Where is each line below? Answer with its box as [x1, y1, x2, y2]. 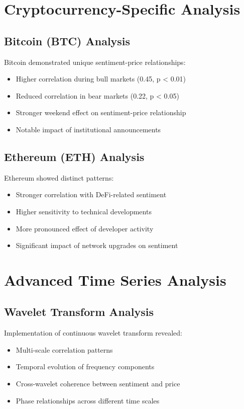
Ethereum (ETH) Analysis [4, 148, 145, 164]
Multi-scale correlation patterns [16, 344, 113, 355]
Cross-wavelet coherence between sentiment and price [16, 378, 180, 389]
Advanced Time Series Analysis [4, 269, 226, 290]
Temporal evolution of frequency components [16, 361, 155, 372]
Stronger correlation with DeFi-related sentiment [16, 189, 167, 200]
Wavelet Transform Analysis [4, 304, 154, 319]
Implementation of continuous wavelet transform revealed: [4, 328, 182, 338]
